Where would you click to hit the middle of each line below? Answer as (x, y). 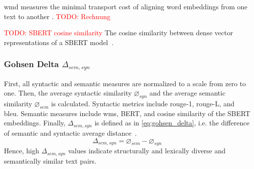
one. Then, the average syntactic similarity (68, 93)
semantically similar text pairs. (50, 160)
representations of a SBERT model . (59, 42)
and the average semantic (187, 93)
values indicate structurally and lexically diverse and (147, 151)
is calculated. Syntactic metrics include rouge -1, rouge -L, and (143, 104)
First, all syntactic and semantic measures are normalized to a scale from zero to (125, 83)
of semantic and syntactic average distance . (70, 133)
